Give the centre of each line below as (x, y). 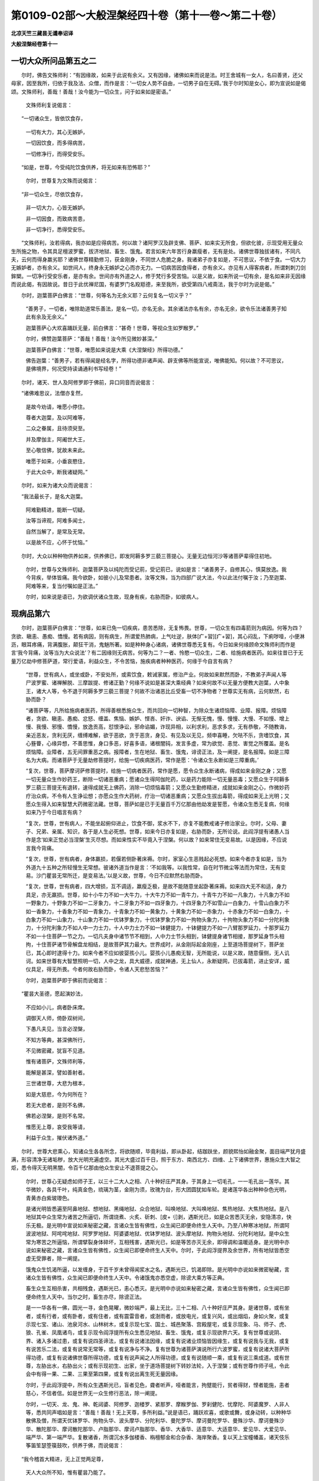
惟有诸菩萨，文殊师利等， (57, 1062)
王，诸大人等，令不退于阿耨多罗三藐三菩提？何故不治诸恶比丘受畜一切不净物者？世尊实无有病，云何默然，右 (157, 691)
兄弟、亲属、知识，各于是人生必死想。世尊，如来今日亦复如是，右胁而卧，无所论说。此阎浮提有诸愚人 (160, 832)
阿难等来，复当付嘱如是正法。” (62, 586)
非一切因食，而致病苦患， (57, 219)
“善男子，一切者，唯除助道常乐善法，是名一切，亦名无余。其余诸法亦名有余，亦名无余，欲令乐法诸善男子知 (156, 309)
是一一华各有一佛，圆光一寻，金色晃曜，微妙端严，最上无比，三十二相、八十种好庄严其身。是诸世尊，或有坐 (157, 1308)
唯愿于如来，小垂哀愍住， (57, 461)
